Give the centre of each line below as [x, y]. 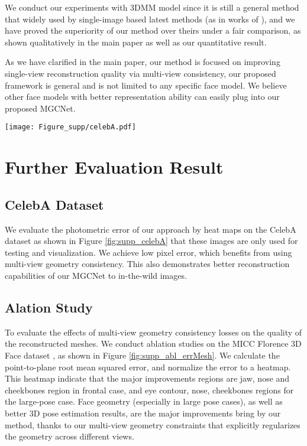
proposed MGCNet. [40, 108]
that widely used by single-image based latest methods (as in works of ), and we [150, 19]
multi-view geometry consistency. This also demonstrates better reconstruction [147, 264]
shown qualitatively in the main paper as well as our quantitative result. [136, 42]
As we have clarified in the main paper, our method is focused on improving [143, 62]
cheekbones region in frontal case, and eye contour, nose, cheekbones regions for [149, 390]
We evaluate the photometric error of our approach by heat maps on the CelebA [151, 229]
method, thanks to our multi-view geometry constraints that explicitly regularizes [153, 424]
